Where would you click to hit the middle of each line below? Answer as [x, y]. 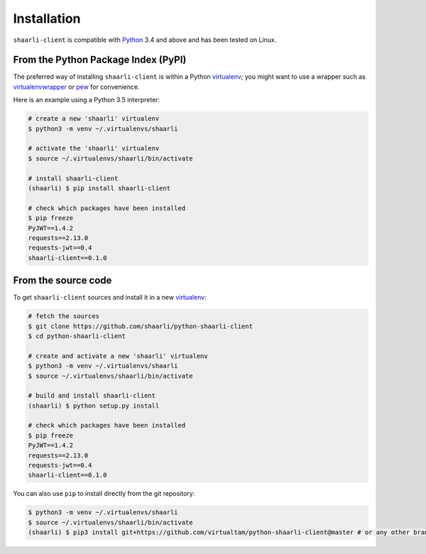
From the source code [62, 281]
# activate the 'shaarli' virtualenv [94, 148]
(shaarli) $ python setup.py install [94, 406]
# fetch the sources [64, 316]
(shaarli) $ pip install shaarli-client [99, 188]
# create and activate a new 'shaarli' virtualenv [118, 356]
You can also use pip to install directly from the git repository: [104, 494]
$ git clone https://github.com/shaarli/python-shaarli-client [141, 326]
